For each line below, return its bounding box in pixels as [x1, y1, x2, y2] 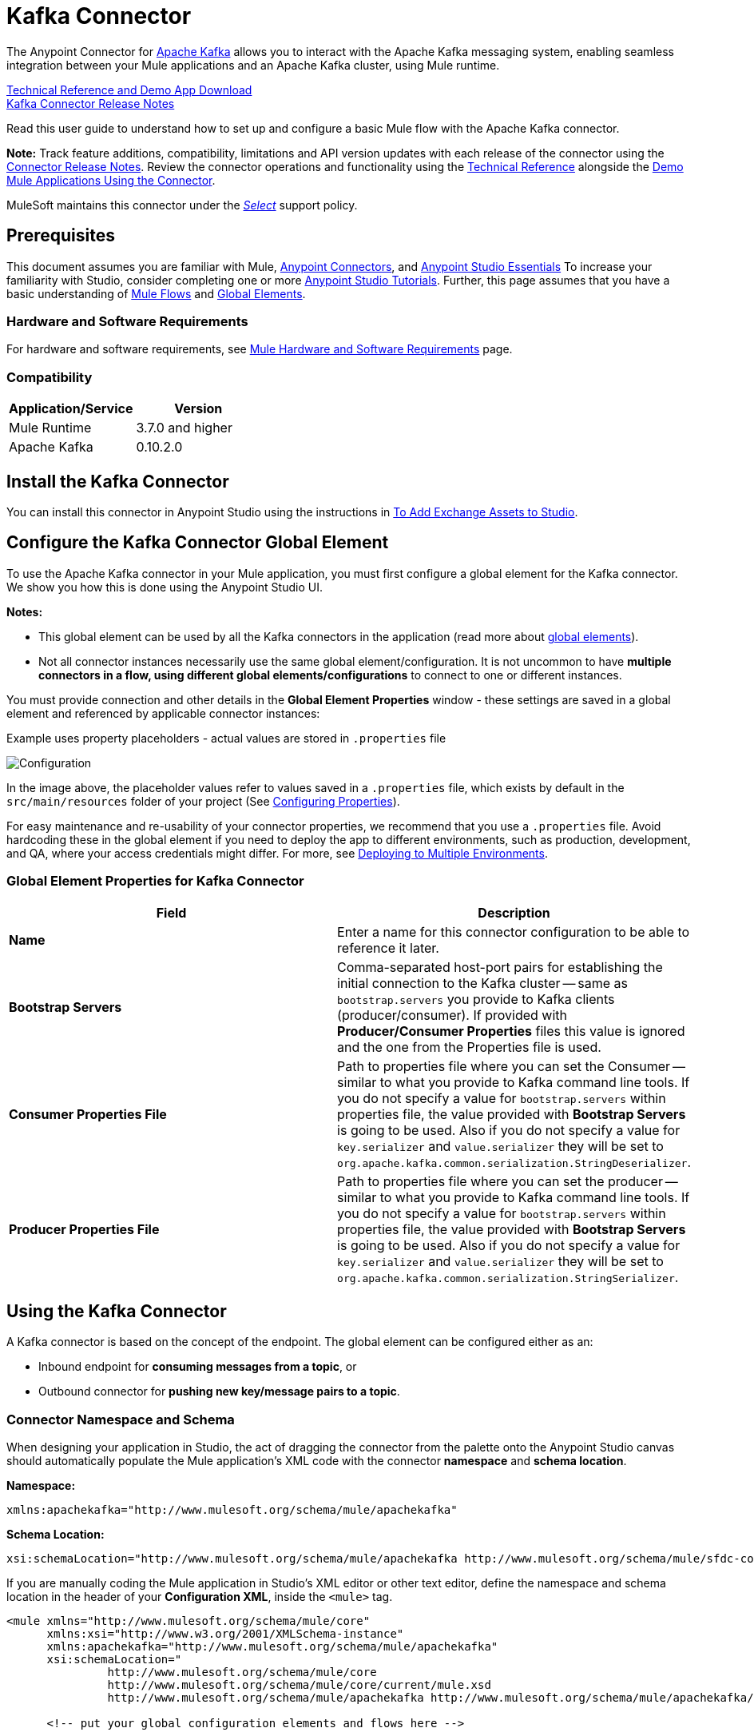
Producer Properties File [9, 1220, 160, 1237]
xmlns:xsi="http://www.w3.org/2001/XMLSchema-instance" [46, 1627, 404, 1641]
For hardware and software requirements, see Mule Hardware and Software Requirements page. [6, 342, 513, 356]
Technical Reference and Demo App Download [6, 82, 252, 97]
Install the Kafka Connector [6, 471, 229, 492]
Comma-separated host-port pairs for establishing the [337, 958, 663, 975]
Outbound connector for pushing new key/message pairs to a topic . [38, 1384, 400, 1399]
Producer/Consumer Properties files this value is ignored [337, 1022, 685, 1039]
